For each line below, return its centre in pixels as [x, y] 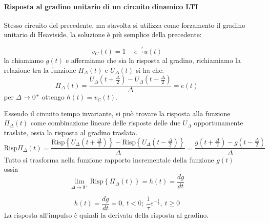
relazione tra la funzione [40, 70]
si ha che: [150, 70]
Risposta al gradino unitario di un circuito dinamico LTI [101, 6]
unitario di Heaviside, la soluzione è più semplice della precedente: [103, 34]
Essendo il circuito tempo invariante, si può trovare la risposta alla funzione [117, 113]
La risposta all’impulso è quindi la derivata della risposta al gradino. [106, 215]
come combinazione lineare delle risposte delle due [105, 123]
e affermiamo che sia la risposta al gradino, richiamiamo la [153, 60]
